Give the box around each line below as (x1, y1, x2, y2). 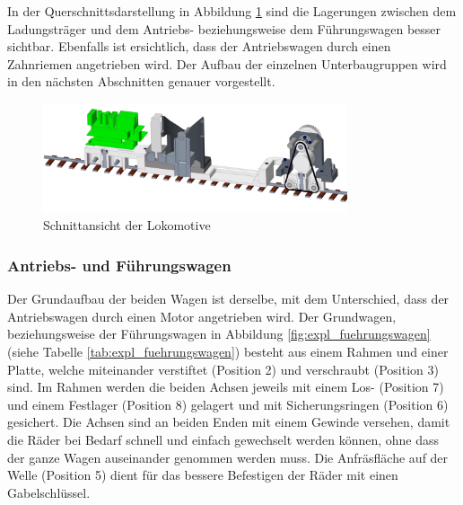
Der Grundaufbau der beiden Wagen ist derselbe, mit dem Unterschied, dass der (7, 289, 450, 308)
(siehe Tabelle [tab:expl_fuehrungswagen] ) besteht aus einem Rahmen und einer (7, 342, 449, 361)
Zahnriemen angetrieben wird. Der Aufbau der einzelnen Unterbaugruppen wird (7, 54, 447, 73)
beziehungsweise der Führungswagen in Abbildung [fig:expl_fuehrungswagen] (7, 324, 431, 343)
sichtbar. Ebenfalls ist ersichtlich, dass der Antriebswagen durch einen (7, 37, 391, 56)
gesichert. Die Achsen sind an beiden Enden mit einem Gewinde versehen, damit (7, 412, 450, 431)
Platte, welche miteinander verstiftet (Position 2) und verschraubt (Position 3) (7, 359, 439, 378)
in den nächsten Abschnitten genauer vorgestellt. (7, 72, 275, 91)
